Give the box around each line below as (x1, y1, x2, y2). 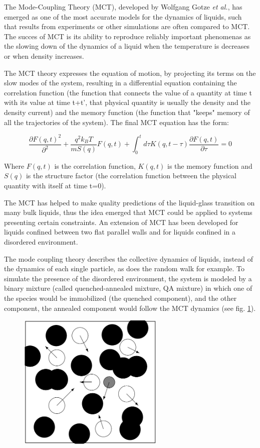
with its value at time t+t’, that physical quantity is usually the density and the (4, 97, 250, 107)
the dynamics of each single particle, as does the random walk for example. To (4, 263, 244, 274)
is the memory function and (167, 160, 252, 171)
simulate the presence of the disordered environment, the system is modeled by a (4, 273, 252, 283)
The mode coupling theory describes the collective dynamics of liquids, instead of (4, 253, 253, 264)
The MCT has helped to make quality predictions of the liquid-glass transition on (4, 197, 255, 207)
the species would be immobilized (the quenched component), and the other (4, 293, 237, 303)
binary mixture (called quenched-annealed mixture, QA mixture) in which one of (4, 283, 252, 293)
